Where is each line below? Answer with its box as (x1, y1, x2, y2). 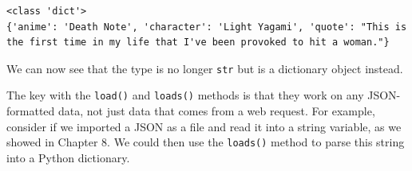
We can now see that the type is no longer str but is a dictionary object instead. (6, 60, 403, 76)
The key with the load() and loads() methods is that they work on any (6, 87, 364, 103)
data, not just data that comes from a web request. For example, (57, 103, 375, 119)
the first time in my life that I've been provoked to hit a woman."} (6, 37, 390, 49)
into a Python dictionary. (6, 149, 130, 165)
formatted (6, 103, 55, 119)
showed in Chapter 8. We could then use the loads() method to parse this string (6, 134, 405, 150)
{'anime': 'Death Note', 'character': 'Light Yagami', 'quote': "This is (6, 21, 407, 33)
